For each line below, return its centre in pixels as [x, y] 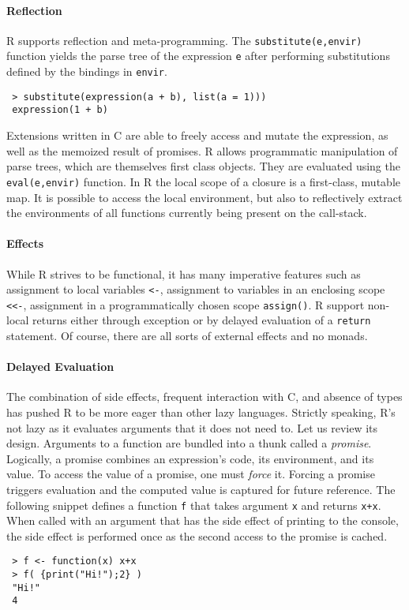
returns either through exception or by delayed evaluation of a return [202, 320]
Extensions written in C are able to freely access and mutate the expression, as [197, 135]
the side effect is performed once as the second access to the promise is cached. [197, 535]
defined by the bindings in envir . [87, 71]
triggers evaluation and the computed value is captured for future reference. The [201, 490]
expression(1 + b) [60, 110]
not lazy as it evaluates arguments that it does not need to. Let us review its [192, 427]
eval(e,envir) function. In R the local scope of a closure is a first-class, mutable [203, 181]
